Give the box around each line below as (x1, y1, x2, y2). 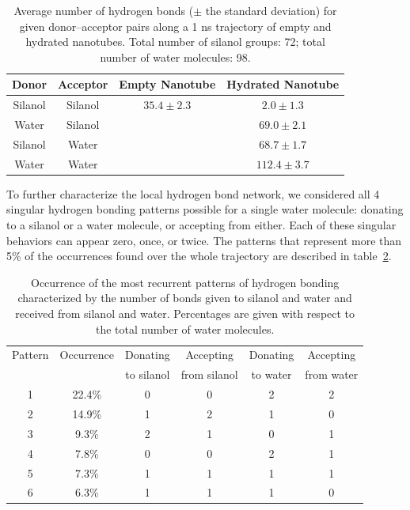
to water (251, 366, 292, 383)
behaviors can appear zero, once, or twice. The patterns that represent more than (6, 232, 402, 248)
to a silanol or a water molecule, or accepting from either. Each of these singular (6, 217, 397, 233)
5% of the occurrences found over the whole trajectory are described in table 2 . (6, 247, 392, 264)
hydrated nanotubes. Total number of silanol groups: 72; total (25, 33, 325, 50)
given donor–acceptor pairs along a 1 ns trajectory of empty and (19, 17, 332, 34)
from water (305, 366, 359, 383)
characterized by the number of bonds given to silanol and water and (17, 289, 352, 306)
